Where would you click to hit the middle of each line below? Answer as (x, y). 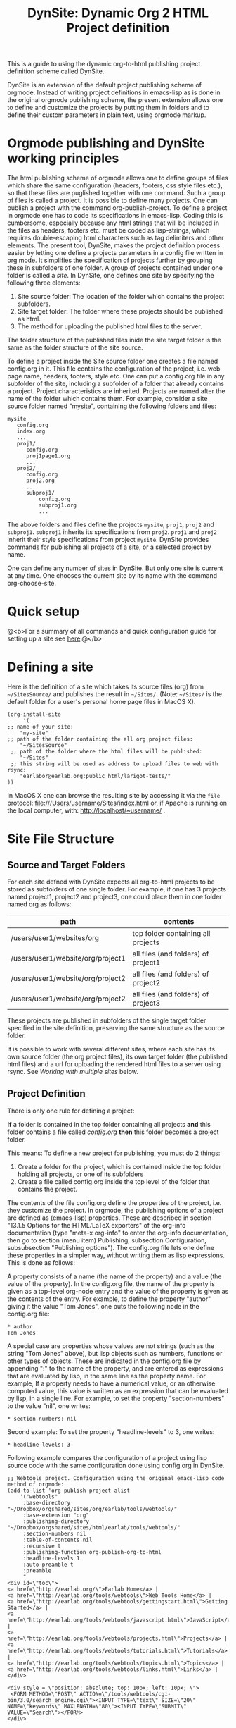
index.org (31, 431)
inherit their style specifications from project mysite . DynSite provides (108, 540)
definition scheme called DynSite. (56, 71)
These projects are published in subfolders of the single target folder (107, 1020)
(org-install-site (34, 715)
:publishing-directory (56, 1521)
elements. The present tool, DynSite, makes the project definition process (114, 245)
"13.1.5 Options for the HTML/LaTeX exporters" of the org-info (97, 1225)
